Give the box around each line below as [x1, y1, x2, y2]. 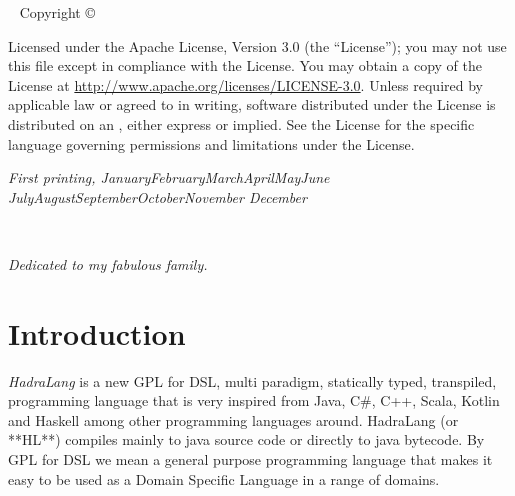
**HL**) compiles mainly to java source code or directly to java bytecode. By [8, 429, 485, 450]
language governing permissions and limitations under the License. [8, 133, 415, 154]
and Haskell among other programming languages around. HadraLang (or [8, 409, 459, 430]
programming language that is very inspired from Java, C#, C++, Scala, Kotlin [8, 390, 500, 411]
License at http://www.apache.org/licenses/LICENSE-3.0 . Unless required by [8, 74, 483, 95]
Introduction [8, 312, 186, 353]
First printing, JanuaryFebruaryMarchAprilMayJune [8, 167, 330, 188]
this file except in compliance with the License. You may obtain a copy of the [8, 55, 482, 76]
